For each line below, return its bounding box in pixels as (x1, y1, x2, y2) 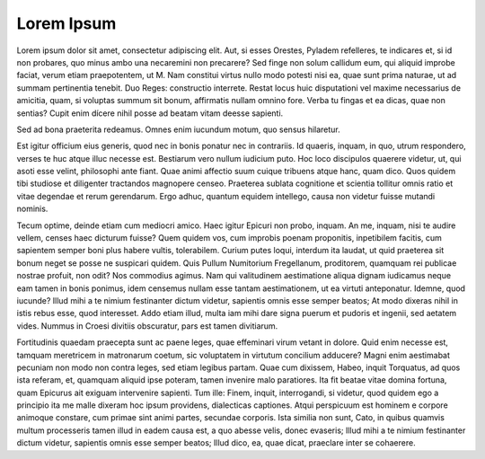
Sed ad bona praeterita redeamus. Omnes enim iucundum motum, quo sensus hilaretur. (16, 124, 340, 135)
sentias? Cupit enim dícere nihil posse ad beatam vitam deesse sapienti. (16, 108, 284, 119)
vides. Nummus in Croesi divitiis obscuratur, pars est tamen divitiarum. (16, 320, 278, 331)
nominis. (16, 203, 48, 215)
